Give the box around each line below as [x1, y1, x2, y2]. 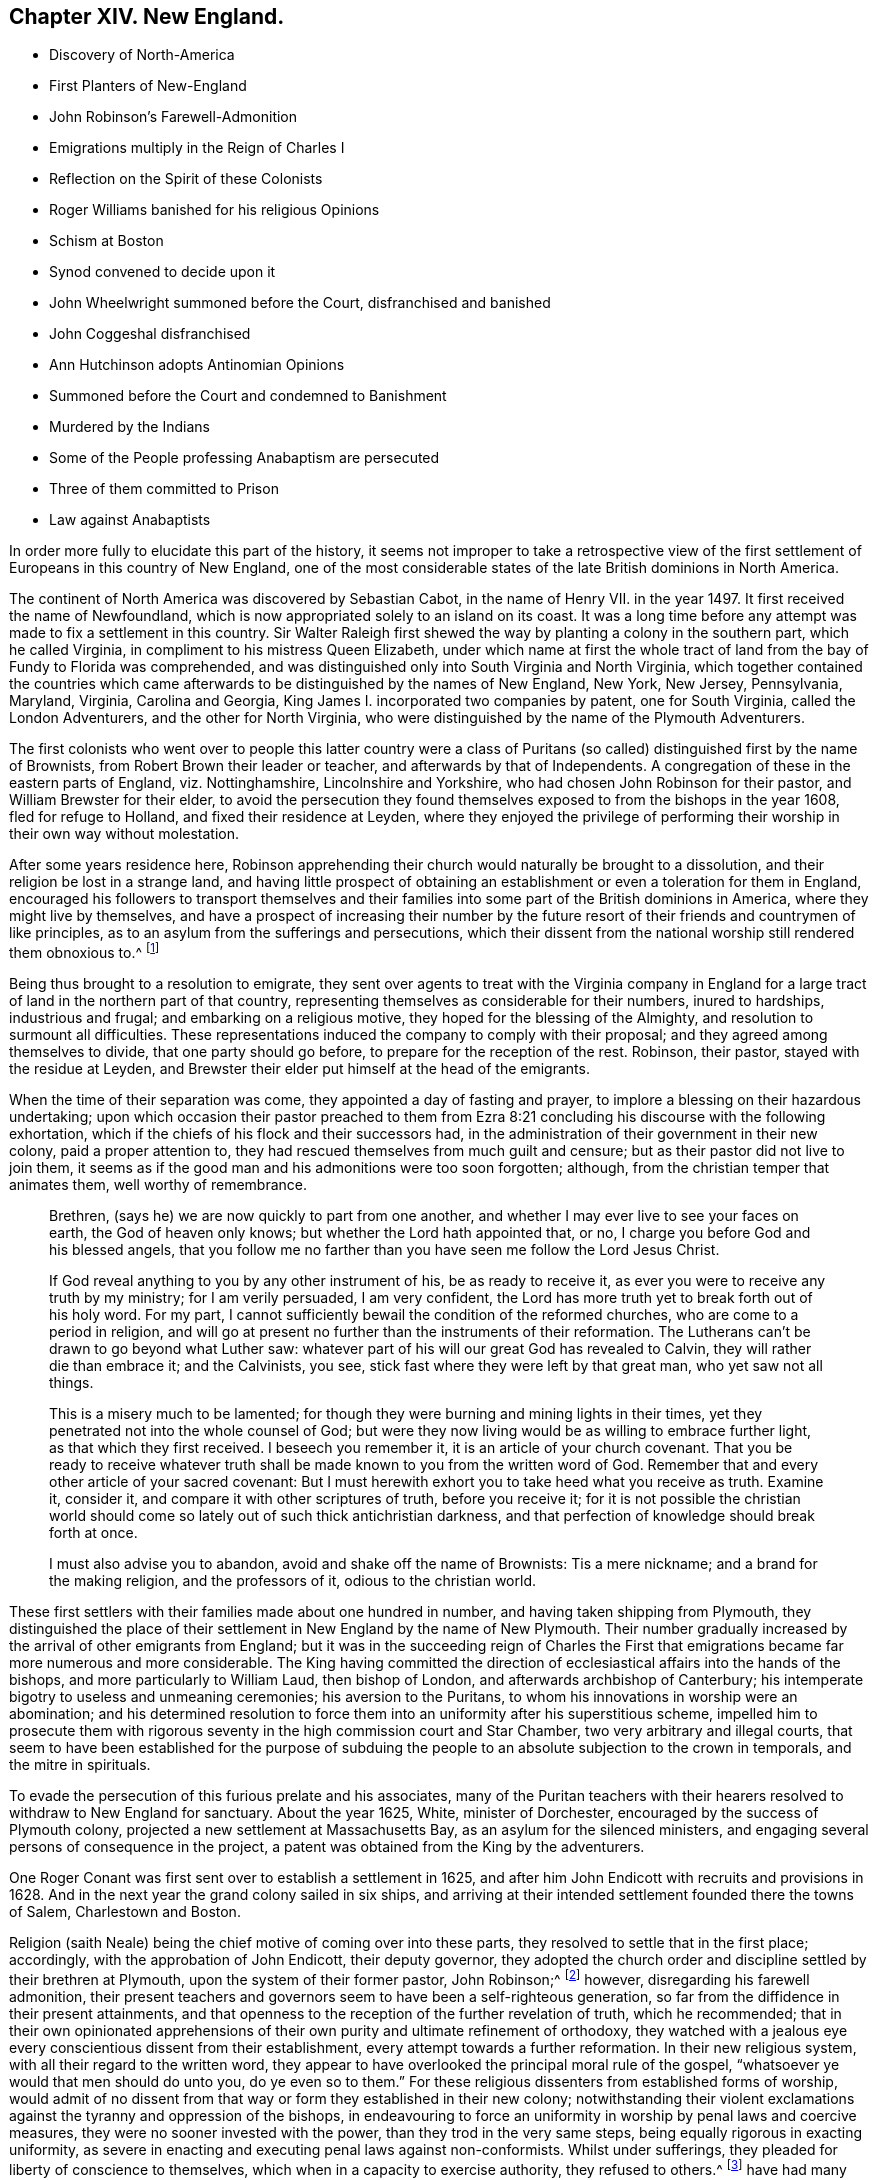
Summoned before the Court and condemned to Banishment [49, 387, 447, 405]
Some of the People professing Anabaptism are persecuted [49, 449, 440, 467]
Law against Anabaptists [49, 511, 211, 529]
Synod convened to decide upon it [49, 263, 276, 281]
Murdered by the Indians [49, 418, 210, 436]
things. [49, 1374, 94, 1392]
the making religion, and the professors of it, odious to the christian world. [49, 1572, 536, 1590]
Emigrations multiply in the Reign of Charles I [49, 139, 345, 157]
